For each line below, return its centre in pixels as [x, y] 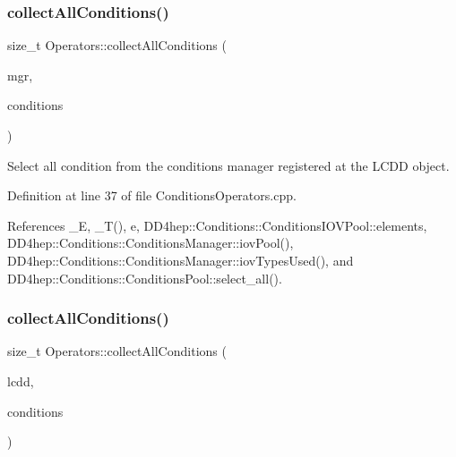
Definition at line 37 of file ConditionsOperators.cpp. [152, 195]
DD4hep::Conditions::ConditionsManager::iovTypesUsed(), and [181, 260]
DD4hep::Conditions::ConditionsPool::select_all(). [145, 278]
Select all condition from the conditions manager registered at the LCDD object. [228, 165]
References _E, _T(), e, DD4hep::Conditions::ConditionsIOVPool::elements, [217, 225]
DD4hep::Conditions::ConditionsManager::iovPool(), [151, 243]
